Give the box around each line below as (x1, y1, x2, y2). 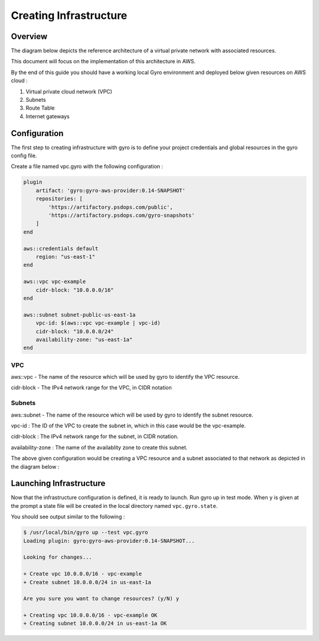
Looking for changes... (23, 554, 93, 561)
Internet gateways (25, 112, 70, 120)
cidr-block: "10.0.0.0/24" (35, 328, 115, 334)
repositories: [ (35, 195, 83, 202)
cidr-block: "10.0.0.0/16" (35, 286, 115, 293)
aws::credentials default (23, 245, 99, 252)
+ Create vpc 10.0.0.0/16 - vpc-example (23, 571, 142, 577)
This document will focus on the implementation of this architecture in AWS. (11, 58, 196, 65)
